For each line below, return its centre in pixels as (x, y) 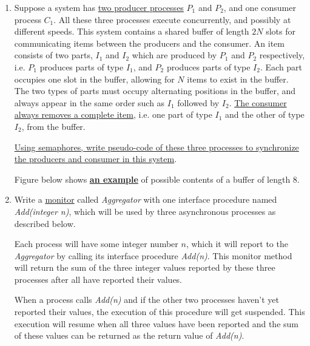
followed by (198, 102)
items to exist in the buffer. (238, 79)
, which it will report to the (237, 244)
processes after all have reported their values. (98, 279)
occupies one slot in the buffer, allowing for (94, 79)
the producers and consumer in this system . (96, 159)
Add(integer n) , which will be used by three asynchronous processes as (145, 211)
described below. (45, 223)
